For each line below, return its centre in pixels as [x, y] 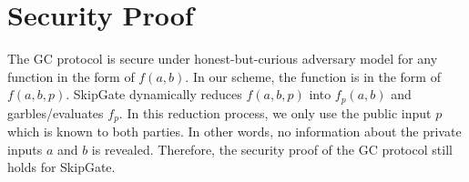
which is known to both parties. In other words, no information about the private [234, 131]
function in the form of [71, 76]
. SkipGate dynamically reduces [154, 94]
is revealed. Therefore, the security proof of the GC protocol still [272, 149]
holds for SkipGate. [61, 167]
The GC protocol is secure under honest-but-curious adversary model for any [223, 59]
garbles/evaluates [56, 112]
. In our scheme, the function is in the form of [313, 76]
